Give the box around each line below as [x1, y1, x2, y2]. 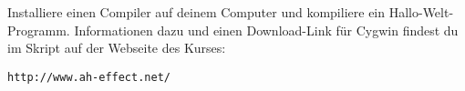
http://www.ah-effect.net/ [7, 70, 170, 84]
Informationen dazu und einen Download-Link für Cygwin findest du [74, 20, 459, 39]
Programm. [7, 20, 70, 39]
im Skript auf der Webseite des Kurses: [7, 38, 226, 57]
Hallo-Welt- [388, 3, 454, 21]
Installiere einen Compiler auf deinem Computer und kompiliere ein [7, 3, 386, 21]
